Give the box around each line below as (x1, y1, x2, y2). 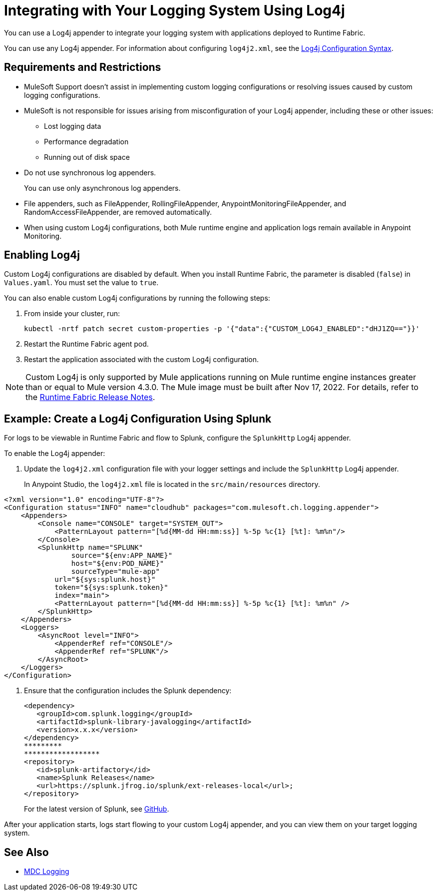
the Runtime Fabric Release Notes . (25, 392, 155, 403)
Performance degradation (44, 137, 129, 146)
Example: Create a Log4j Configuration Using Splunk (4, 412, 272, 425)
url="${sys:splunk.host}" (54, 575, 156, 584)
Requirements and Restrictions (4, 61, 161, 74)
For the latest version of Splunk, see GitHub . (24, 805, 169, 814)
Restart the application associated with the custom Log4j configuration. (24, 355, 259, 364)
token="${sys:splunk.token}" (54, 583, 168, 592)
